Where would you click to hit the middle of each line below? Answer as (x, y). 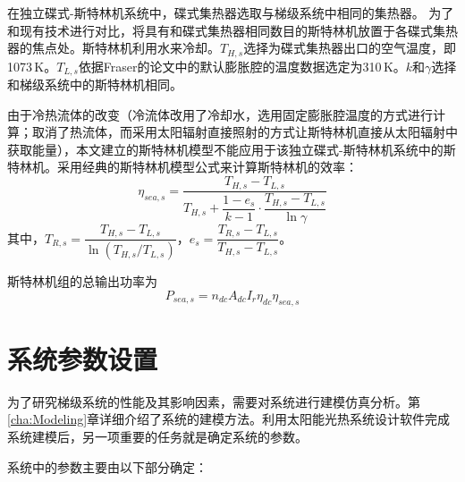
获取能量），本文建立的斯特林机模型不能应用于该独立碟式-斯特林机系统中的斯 (232, 149)
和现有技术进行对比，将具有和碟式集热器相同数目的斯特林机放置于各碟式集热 (232, 30)
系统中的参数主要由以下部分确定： (107, 466)
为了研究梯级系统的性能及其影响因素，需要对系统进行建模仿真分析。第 (214, 401)
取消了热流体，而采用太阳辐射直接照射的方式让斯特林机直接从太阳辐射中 (245, 132)
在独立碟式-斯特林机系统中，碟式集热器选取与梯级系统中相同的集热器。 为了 (231, 13)
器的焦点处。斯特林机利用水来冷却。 (114, 48)
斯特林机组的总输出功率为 (82, 281)
